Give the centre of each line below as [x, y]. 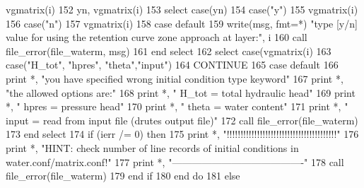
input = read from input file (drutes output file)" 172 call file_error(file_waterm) [182, 120]
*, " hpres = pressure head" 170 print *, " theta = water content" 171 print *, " [177, 106]
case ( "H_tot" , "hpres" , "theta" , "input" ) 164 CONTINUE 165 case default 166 [172, 65]
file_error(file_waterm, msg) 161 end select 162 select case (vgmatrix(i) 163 [169, 51]
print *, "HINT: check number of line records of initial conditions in [152, 147]
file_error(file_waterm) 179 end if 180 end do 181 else [123, 176]
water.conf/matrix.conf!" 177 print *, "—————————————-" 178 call [175, 161]
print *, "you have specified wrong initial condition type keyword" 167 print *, [175, 78]
